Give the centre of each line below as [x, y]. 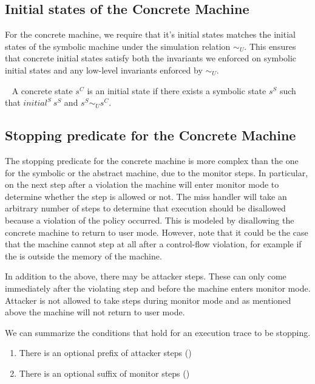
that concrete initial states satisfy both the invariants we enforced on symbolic [151, 58]
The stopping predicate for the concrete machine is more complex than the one [152, 160]
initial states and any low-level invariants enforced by [104, 70]
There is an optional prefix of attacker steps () [105, 353]
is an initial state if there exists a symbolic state [177, 90]
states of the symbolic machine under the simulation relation [118, 46]
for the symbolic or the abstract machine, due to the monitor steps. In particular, [157, 172]
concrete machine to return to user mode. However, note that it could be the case [157, 232]
